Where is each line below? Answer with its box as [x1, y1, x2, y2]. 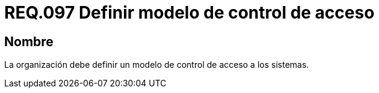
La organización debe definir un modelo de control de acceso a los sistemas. [4, 59, 309, 70]
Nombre [4, 34, 54, 49]
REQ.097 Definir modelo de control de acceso [4, 2, 375, 23]
